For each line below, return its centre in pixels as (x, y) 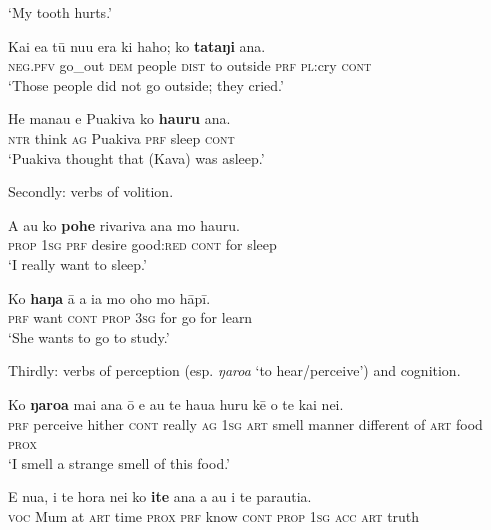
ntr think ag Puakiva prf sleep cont (121, 137)
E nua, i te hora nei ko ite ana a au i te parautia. (160, 496)
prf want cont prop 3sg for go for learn (130, 317)
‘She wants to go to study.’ (89, 336)
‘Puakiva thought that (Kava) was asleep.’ (136, 157)
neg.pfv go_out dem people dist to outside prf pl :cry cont (190, 65)
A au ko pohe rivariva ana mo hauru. (124, 224)
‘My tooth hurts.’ (60, 12)
